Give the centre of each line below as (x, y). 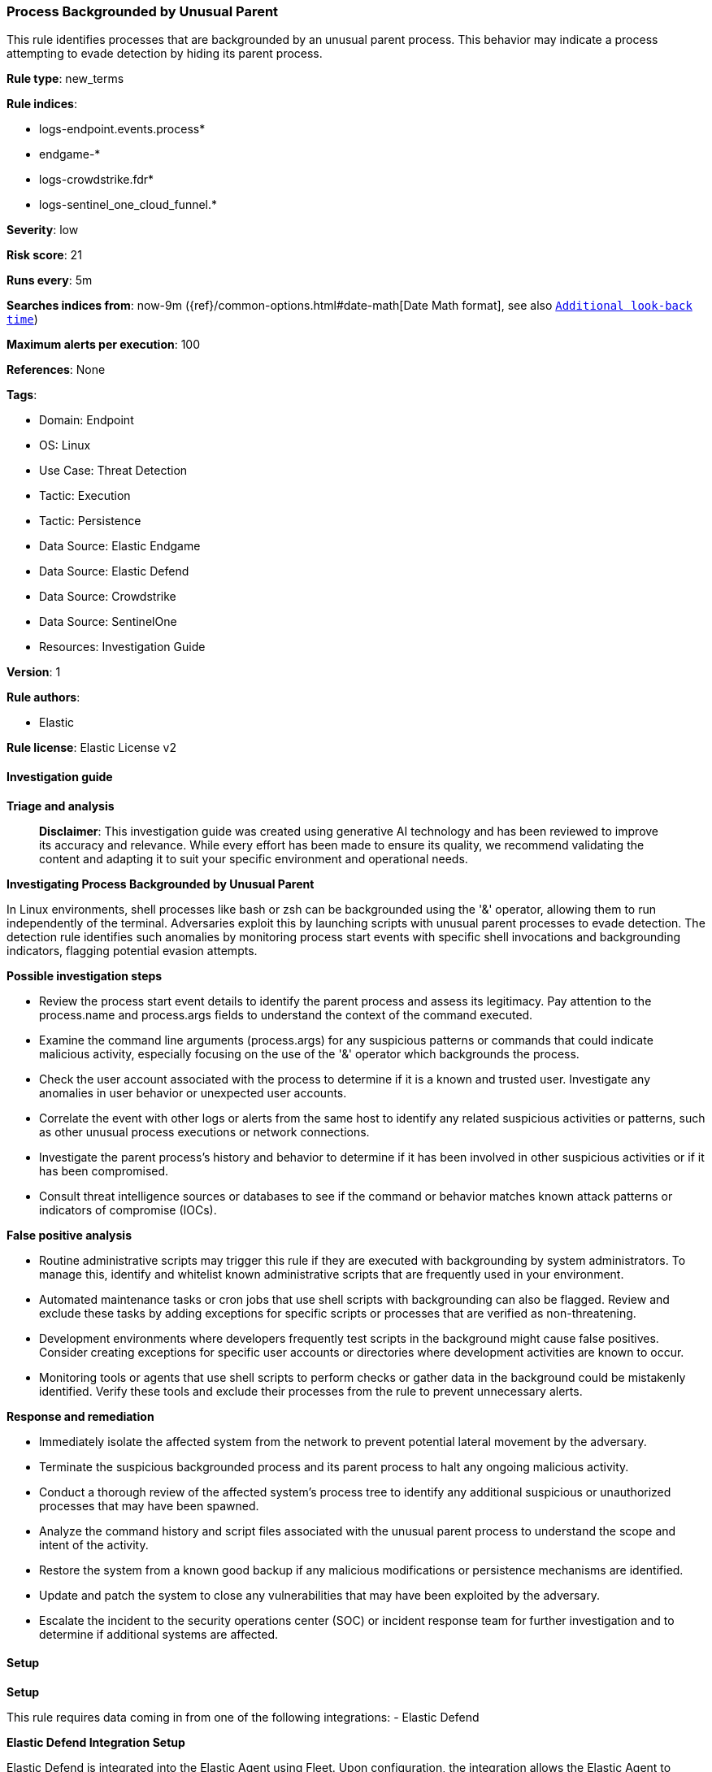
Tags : (22, 395)
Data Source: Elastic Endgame (120, 546)
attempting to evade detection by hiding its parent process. (165, 54)
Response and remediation (80, 1416)
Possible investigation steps (85, 975)
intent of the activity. (94, 1544)
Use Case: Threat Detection (113, 471)
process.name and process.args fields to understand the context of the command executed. (286, 1014)
